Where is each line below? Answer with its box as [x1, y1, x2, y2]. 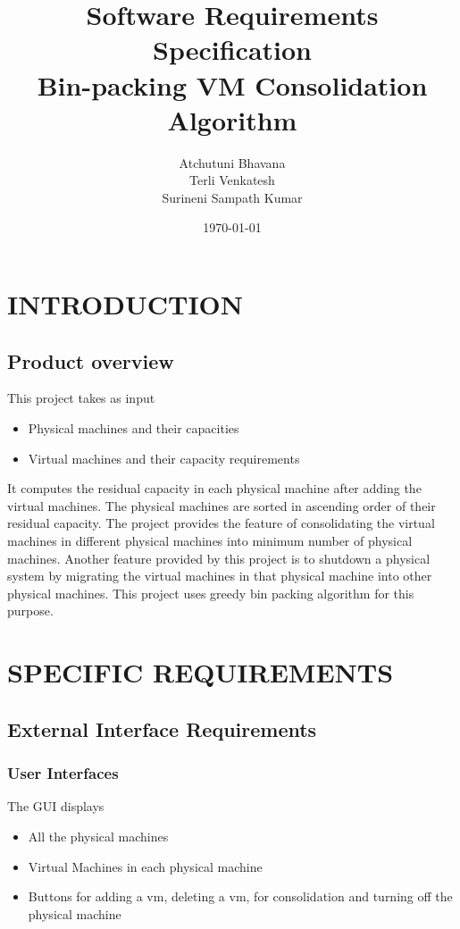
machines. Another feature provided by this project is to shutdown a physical [7, 548, 431, 567]
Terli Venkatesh [189, 171, 275, 189]
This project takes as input [7, 389, 155, 407]
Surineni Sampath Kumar [162, 188, 303, 206]
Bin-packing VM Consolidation [37, 66, 428, 103]
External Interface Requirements [7, 715, 317, 742]
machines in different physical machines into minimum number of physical [7, 531, 413, 550]
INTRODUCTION [7, 286, 244, 322]
